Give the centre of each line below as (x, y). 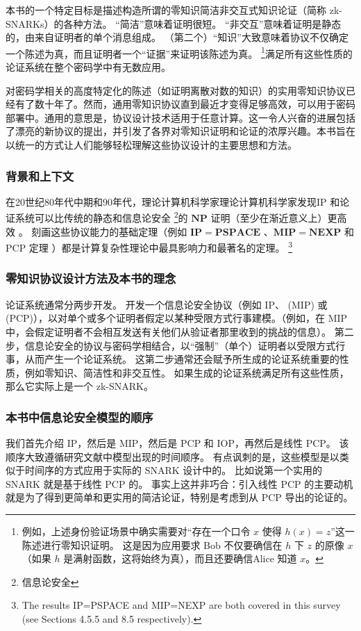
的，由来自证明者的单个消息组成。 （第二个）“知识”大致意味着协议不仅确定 (177, 37)
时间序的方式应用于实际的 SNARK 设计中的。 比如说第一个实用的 (173, 470)
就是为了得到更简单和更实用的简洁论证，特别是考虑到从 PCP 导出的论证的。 (179, 497)
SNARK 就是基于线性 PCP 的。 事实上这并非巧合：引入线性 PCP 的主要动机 (179, 483)
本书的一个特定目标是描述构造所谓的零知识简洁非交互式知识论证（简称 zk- (174, 10)
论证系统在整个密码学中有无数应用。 (88, 67)
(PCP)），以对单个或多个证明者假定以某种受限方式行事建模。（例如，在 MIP (177, 318)
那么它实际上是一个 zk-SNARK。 (79, 386)
